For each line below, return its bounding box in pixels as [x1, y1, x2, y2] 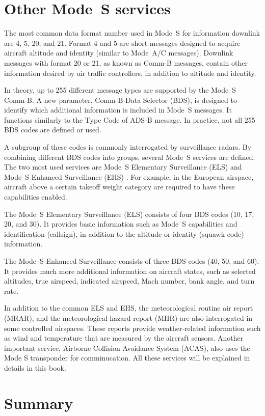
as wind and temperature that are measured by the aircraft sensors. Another [4, 332, 244, 343]
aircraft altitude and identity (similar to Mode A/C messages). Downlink [4, 47, 233, 58]
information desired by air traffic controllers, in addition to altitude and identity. [4, 67, 256, 78]
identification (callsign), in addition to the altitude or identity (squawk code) [4, 228, 244, 239]
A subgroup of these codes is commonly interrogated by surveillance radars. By [4, 142, 252, 152]
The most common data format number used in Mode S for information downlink [4, 27, 260, 38]
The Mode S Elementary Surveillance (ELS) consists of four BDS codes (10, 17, [4, 208, 254, 219]
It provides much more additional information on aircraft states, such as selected [4, 265, 256, 276]
